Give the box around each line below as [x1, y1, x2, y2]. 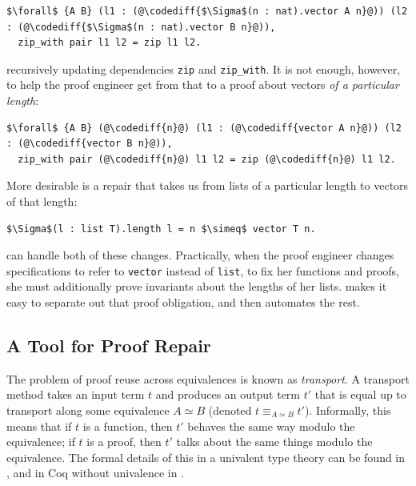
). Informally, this [304, 402, 391, 419]
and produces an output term [155, 386, 301, 403]
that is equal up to [314, 386, 406, 403]
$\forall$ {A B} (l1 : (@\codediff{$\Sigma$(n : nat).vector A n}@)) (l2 [6, 6, 408, 17]
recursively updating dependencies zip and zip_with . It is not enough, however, [6, 60, 401, 77]
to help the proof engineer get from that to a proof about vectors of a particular [6, 76, 399, 93]
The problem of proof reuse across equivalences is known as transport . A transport [6, 370, 410, 387]
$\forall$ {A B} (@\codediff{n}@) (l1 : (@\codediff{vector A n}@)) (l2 [6, 122, 402, 134]
